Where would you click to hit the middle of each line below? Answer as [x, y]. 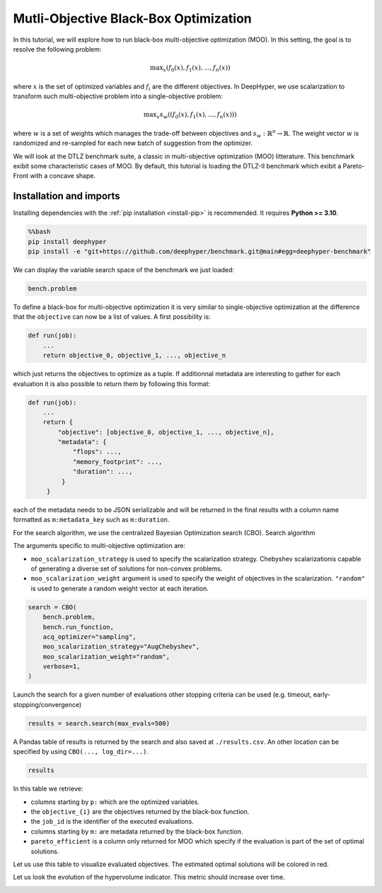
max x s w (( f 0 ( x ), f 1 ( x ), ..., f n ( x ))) [190, 115]
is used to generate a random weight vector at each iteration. [120, 588]
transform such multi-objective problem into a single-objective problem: [118, 96]
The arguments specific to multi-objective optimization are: [99, 546]
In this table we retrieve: [48, 789]
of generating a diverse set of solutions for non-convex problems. [127, 568]
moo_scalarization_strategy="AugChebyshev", [121, 647]
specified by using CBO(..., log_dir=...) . [81, 752]
